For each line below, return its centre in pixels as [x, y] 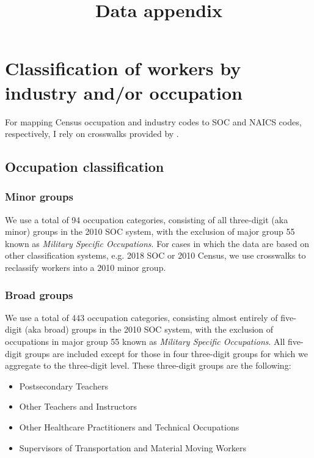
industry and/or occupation [124, 92]
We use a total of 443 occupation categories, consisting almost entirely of [141, 317]
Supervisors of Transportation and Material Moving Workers [133, 447]
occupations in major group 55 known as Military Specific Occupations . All [145, 342]
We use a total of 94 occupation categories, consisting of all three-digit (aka [147, 219]
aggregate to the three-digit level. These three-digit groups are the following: [148, 365]
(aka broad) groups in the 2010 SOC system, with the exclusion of [149, 329]
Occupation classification [85, 167]
